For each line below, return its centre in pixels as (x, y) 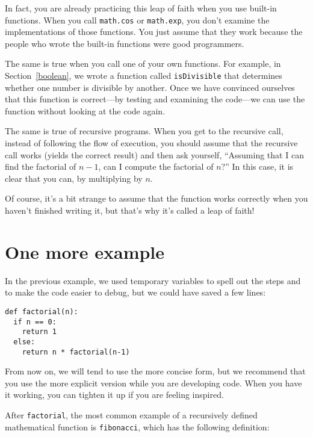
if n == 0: (35, 322)
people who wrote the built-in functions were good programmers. (125, 43)
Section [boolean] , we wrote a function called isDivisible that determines (144, 76)
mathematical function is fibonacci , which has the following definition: (137, 426)
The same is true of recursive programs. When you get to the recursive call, (144, 131)
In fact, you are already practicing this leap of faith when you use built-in (141, 8)
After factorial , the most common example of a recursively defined (131, 415)
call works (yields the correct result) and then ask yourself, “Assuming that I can (154, 154)
